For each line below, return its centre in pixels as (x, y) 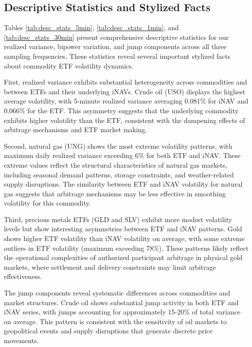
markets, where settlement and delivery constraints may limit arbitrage (110, 267)
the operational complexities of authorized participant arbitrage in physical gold (123, 257)
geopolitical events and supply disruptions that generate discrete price (108, 331)
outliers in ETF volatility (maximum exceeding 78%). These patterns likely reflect (126, 248)
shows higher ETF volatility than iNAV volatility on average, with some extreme (124, 238)
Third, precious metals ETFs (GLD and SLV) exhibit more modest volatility (118, 219)
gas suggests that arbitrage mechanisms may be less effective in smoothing (115, 193)
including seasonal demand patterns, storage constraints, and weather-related (119, 174)
